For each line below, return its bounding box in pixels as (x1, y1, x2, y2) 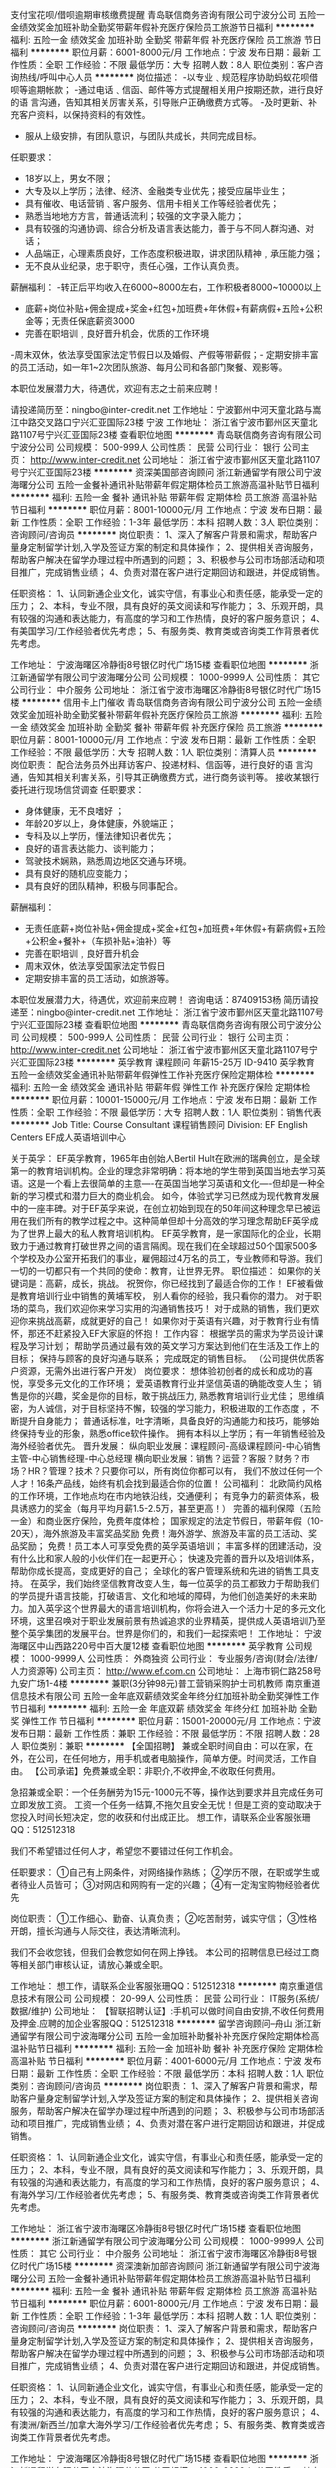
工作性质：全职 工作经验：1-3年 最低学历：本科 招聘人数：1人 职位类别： (21, 2310, 320, 2322)
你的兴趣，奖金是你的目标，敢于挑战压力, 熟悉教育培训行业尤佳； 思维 (27, 1390, 316, 1402)
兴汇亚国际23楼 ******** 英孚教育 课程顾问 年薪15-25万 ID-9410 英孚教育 (10, 1056, 315, 1068)
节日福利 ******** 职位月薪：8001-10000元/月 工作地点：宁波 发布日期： (10, 504, 314, 515)
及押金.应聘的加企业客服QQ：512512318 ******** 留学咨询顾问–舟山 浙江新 (10, 2018, 322, 2029)
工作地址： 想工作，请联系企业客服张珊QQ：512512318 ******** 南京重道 (10, 1980, 315, 1992)
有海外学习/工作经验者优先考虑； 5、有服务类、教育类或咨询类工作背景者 (10, 2189, 311, 2200)
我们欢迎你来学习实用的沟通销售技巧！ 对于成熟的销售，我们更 (53, 1303, 311, 1314)
